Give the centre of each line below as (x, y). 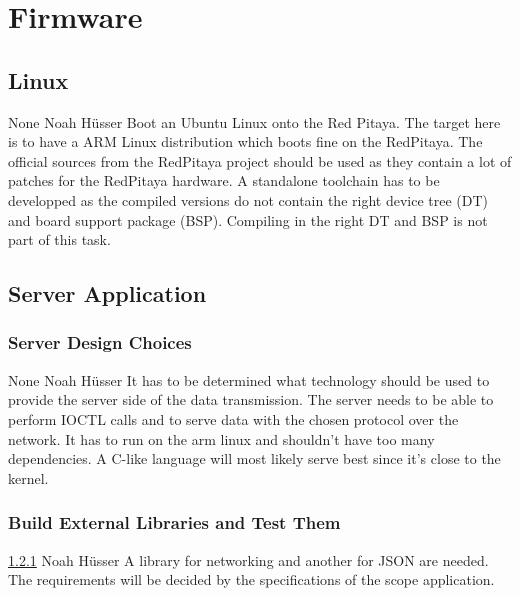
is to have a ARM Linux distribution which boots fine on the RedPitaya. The (245, 141)
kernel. (28, 477)
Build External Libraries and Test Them (174, 522)
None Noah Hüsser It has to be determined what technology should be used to (249, 379)
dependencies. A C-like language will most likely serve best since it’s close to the (254, 458)
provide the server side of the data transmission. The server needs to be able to (251, 399)
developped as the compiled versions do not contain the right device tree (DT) (248, 199)
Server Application (107, 293)
